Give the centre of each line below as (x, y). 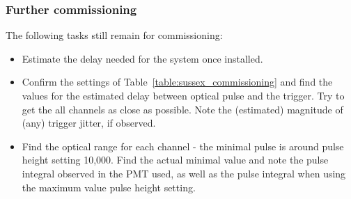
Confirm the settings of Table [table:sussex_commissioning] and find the (177, 82)
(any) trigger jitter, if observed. (89, 123)
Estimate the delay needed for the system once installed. (142, 58)
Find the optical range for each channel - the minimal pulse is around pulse (183, 146)
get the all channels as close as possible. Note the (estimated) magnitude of (182, 109)
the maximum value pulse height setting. (109, 187)
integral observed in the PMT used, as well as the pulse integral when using (184, 173)
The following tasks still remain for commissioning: (114, 35)
